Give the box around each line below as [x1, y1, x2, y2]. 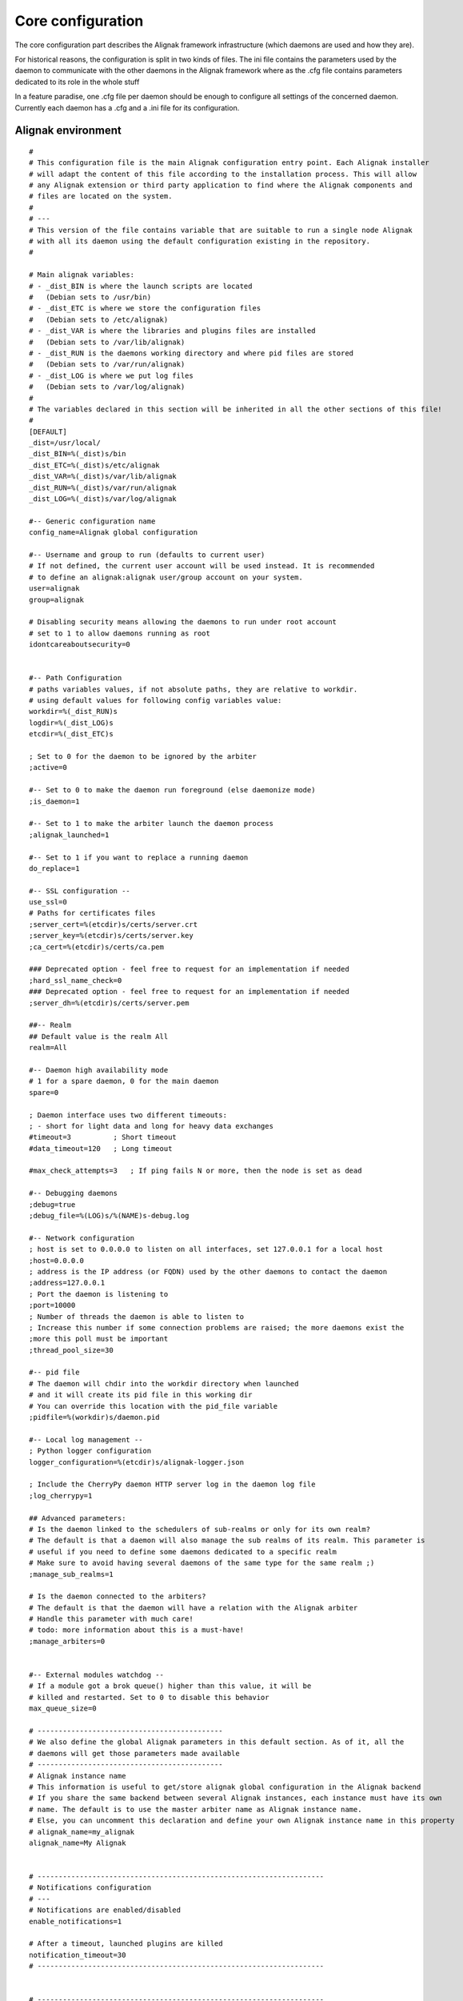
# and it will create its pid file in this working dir [29, 1390, 253, 1400]
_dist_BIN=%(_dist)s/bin [29, 449, 126, 459]
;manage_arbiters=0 [29, 1637, 106, 1646]
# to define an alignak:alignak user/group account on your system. [29, 572, 303, 582]
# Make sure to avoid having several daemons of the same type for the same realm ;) [29, 1558, 375, 1568]
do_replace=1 [29, 864, 80, 872]
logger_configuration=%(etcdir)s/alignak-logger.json [29, 1458, 244, 1466]
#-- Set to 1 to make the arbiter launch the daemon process [29, 819, 273, 828]
